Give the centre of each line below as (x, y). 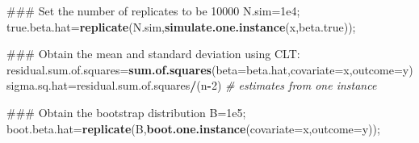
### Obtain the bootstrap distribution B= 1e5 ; (126, 112)
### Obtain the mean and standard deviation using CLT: (153, 54)
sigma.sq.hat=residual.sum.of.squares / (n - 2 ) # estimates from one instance (192, 85)
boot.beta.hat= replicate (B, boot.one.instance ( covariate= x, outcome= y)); (193, 128)
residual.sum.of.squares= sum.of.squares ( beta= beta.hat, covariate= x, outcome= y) (210, 69)
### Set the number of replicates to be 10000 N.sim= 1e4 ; (153, 11)
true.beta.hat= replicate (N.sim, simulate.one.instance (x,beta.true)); (181, 26)
